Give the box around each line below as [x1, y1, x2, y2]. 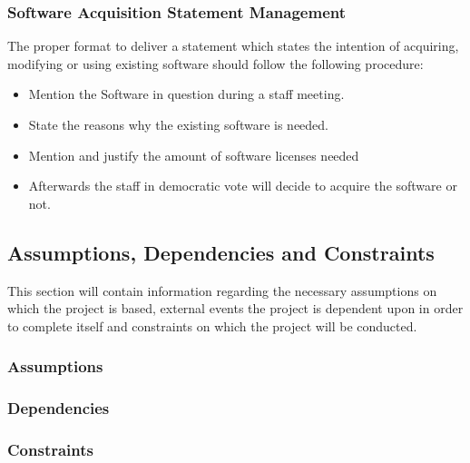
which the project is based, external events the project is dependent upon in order [7, 299, 464, 318]
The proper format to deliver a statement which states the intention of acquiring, [7, 36, 459, 55]
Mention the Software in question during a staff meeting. [28, 84, 345, 103]
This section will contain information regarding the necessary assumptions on [7, 281, 437, 300]
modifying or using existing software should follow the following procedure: [7, 54, 424, 73]
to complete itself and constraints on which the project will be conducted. [7, 316, 417, 335]
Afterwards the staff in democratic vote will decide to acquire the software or [28, 176, 457, 195]
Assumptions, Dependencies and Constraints [7, 238, 435, 266]
